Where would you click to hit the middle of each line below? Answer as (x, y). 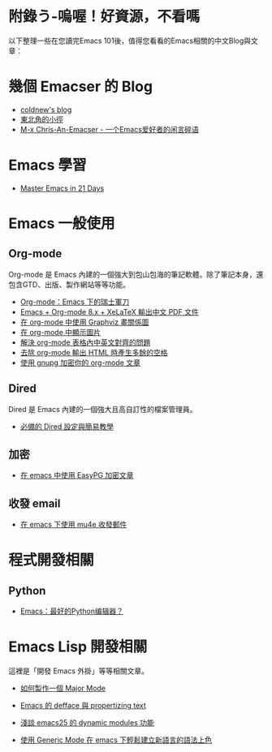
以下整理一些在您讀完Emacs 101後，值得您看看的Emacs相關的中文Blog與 (130, 41)
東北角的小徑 (41, 119)
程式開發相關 (52, 560)
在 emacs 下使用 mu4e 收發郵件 (73, 525)
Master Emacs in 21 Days (62, 188)
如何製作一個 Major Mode (63, 688)
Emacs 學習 (47, 165)
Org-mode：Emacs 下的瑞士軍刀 (75, 302)
